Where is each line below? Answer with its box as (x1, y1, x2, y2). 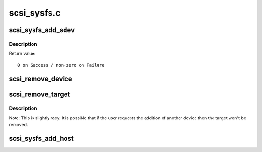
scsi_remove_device (9, 74, 72, 83)
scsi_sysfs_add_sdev (9, 26, 75, 34)
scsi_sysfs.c (9, 7, 61, 18)
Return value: (9, 51, 36, 57)
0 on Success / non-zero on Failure (17, 62, 105, 68)
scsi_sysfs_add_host (9, 135, 74, 143)
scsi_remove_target (9, 90, 70, 98)
